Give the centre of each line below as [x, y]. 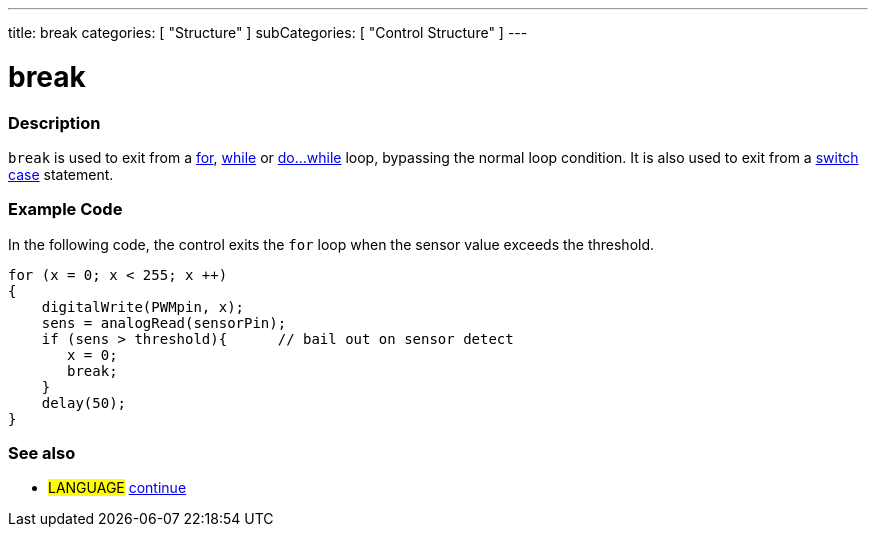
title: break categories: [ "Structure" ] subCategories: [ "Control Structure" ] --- [268, 32]
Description [54, 122]
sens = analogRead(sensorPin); [164, 322]
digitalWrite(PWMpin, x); [143, 306]
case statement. [61, 174]
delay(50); [84, 402]
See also [42, 453]
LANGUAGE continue [117, 488]
